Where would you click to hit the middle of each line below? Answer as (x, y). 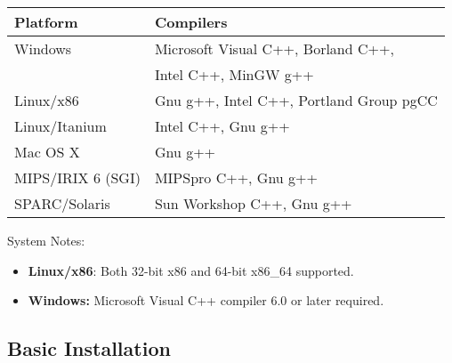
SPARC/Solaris (62, 203)
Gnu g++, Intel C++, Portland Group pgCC (296, 100)
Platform (46, 22)
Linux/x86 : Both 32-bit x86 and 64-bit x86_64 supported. (191, 270)
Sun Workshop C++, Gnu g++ (253, 203)
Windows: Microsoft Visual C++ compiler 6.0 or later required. (206, 300)
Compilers (191, 22)
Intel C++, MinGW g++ (234, 74)
